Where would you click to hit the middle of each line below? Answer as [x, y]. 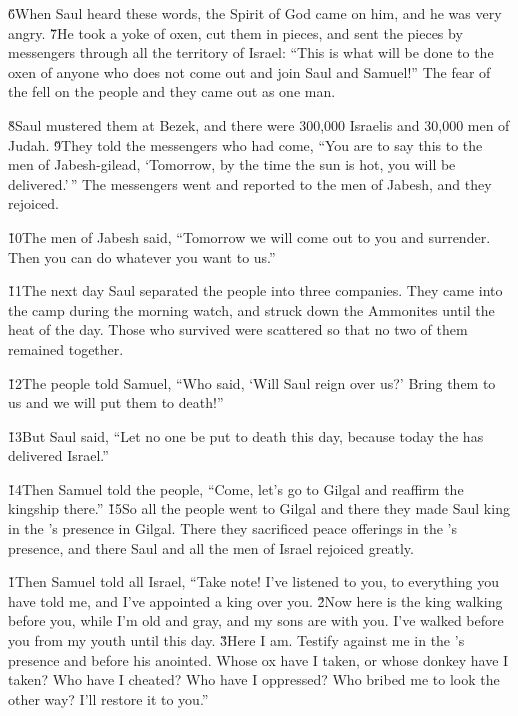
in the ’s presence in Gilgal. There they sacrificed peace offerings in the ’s [232, 528]
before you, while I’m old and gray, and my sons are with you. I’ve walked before [256, 620]
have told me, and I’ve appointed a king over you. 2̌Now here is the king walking [255, 600]
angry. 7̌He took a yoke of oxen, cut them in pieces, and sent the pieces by [235, 32]
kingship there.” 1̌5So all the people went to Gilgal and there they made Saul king [259, 508]
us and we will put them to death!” [116, 402]
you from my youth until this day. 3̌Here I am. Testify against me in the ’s [236, 640]
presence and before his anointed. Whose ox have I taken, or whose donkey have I [258, 659]
